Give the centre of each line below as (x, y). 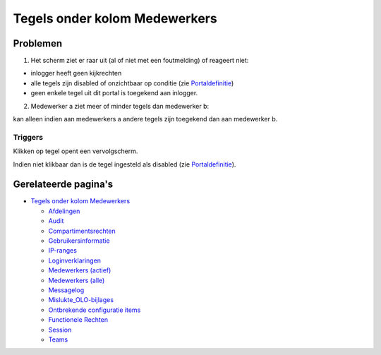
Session (60, 330)
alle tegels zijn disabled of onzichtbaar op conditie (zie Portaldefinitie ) (132, 83)
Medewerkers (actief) (80, 270)
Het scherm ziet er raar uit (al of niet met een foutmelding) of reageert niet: (140, 61)
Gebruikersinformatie (79, 241)
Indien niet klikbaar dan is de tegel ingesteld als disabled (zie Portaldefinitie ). (125, 164)
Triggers (28, 137)
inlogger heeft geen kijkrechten (76, 73)
